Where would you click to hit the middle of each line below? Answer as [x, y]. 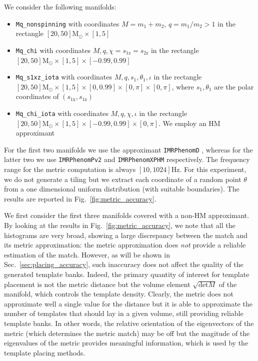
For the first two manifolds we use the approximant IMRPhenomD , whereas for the [128, 149]
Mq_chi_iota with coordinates [62, 113]
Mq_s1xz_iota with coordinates [64, 77]
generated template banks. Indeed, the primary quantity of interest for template [127, 274]
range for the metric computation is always [70, 169]
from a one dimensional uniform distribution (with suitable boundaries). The [122, 189]
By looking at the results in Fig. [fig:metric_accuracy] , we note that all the [120, 225]
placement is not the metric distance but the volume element [97, 284]
